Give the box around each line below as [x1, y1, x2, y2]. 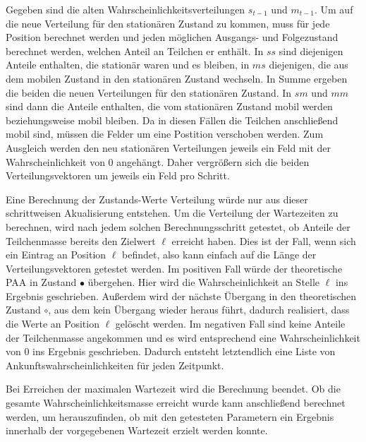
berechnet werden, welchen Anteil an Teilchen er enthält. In [6, 43, 264, 58]
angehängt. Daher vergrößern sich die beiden [116, 154, 310, 169]
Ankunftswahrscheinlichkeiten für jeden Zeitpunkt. [6, 357, 224, 372]
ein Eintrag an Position [6, 247, 106, 262]
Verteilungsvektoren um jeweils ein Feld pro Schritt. [6, 168, 230, 183]
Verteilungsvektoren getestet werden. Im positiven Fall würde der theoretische [6, 261, 343, 275]
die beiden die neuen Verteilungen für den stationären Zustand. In [6, 85, 292, 100]
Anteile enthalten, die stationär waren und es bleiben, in [6, 57, 250, 72]
